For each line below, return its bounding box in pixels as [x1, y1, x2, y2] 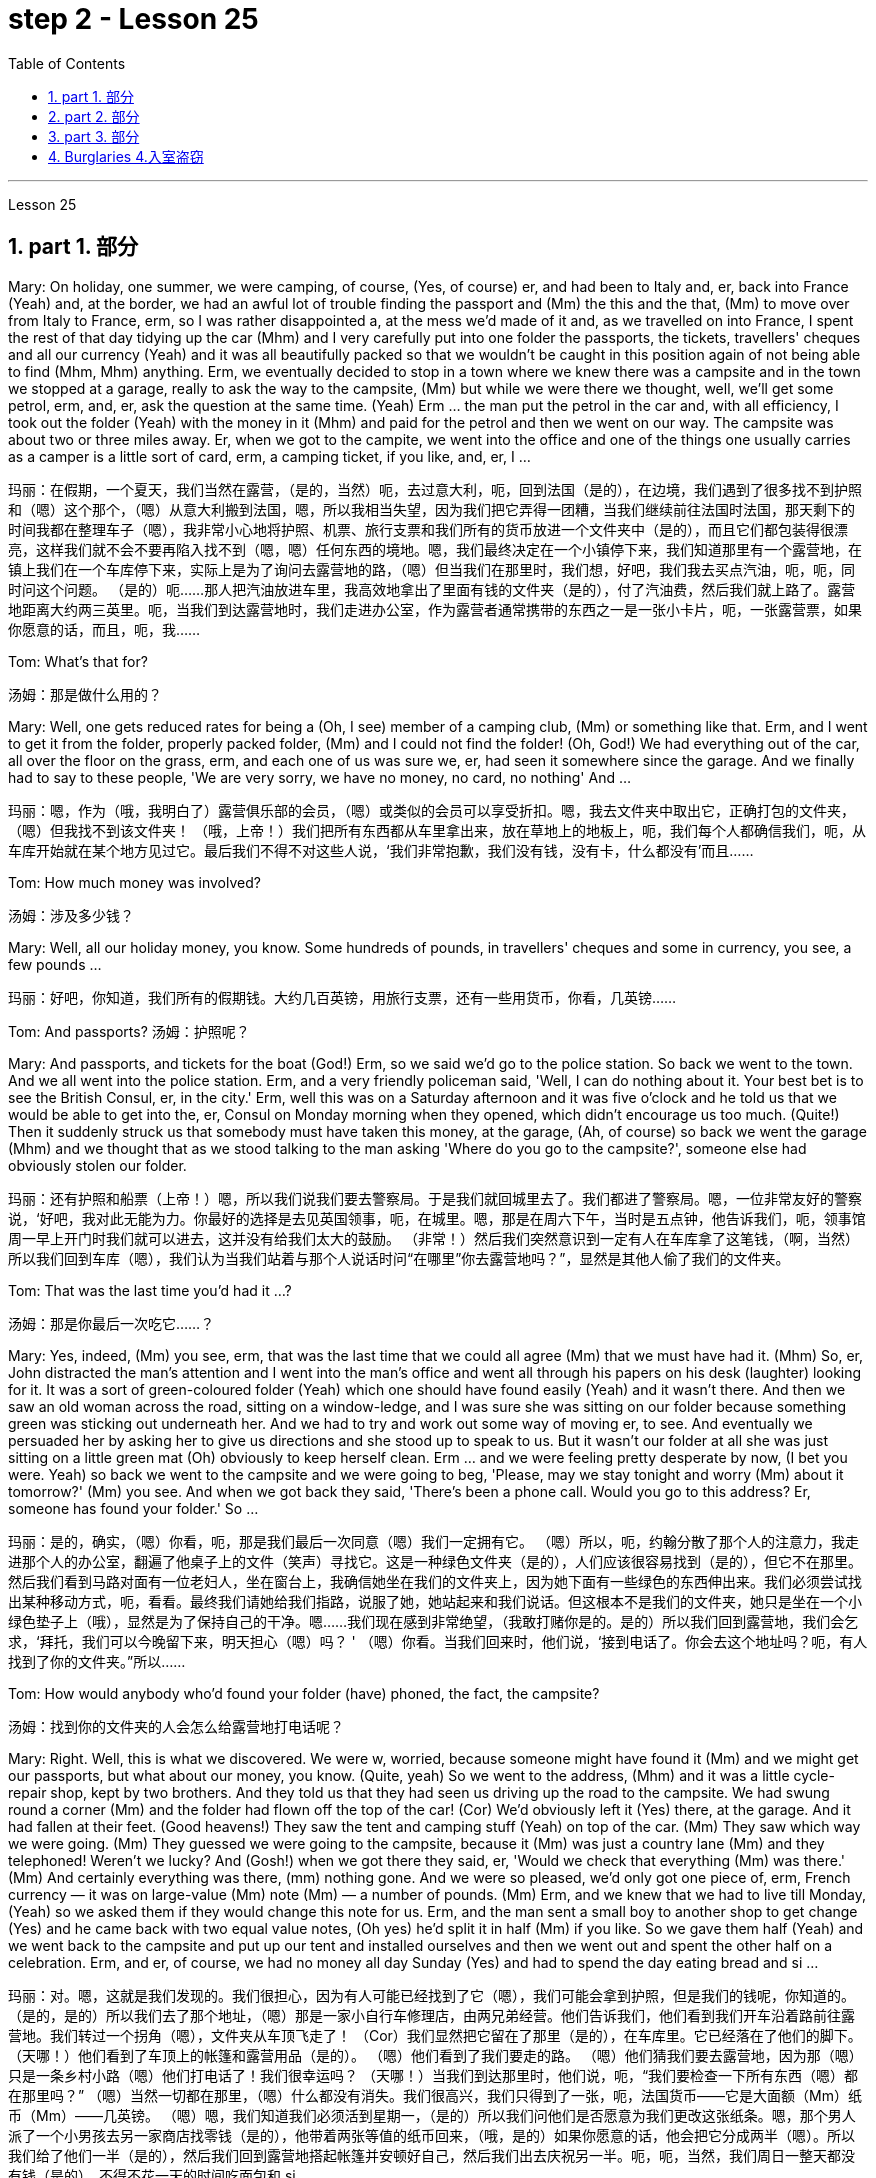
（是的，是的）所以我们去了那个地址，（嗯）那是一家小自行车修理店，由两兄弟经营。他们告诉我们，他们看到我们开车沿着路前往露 [8, 2006, 855, 2024]
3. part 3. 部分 [48, 127, 140, 145]
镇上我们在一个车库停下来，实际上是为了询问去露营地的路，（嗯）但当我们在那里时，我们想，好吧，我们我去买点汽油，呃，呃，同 [8, 560, 855, 578]
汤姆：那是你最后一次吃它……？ [8, 1314, 215, 1332]
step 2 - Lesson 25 [8, 2, 259, 36]
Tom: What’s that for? [8, 652, 148, 670]
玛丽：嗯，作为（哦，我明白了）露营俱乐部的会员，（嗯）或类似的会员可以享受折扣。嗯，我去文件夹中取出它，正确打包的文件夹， [8, 801, 855, 819]
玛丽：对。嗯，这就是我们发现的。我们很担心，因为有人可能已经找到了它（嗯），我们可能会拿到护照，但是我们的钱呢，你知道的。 [8, 1986, 855, 2004]
